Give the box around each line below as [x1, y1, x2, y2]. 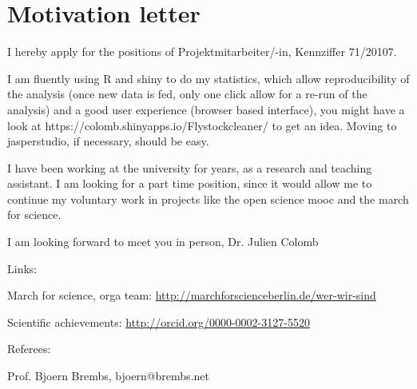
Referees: [7, 340, 51, 357]
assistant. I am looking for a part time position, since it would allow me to [7, 175, 372, 192]
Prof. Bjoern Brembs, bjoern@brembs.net [7, 367, 209, 384]
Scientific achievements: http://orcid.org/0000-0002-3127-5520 [7, 313, 310, 330]
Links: [7, 260, 38, 276]
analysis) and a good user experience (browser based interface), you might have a [7, 101, 405, 117]
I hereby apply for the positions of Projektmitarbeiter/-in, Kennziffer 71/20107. [7, 43, 397, 60]
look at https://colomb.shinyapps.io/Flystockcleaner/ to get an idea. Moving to [7, 117, 397, 133]
